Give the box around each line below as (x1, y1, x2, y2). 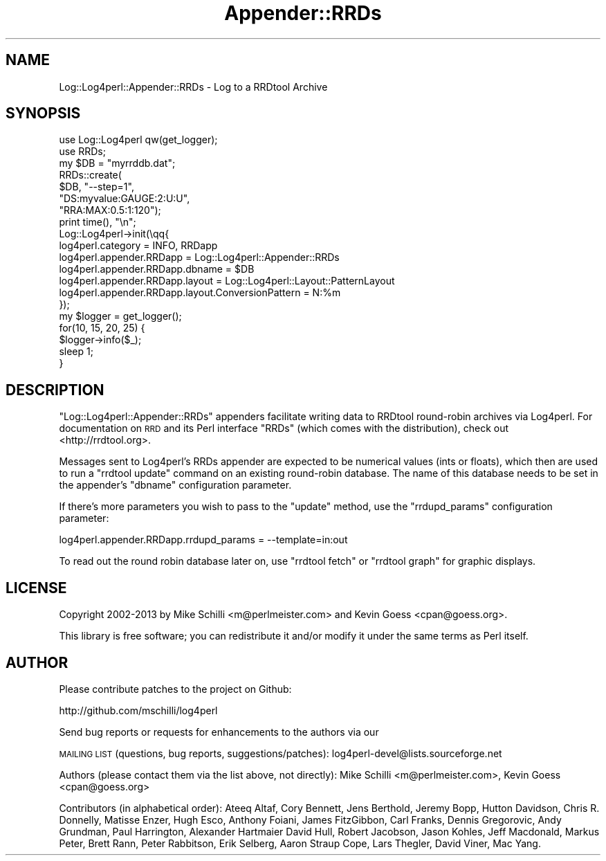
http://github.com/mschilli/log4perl (59, 704, 218, 716)
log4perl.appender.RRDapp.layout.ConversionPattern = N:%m (59, 287, 341, 299)
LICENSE (6, 579, 67, 597)
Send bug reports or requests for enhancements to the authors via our (59, 725, 379, 738)
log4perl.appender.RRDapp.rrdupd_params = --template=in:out (59, 534, 348, 546)
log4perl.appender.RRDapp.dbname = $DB (59, 263, 255, 275)
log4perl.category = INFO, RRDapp (59, 239, 218, 252)
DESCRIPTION (6, 381, 104, 399)
